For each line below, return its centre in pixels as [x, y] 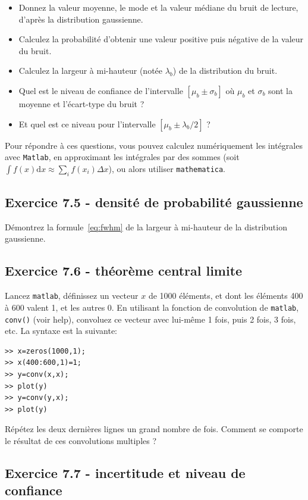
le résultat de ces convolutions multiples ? [81, 440]
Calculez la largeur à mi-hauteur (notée [91, 71]
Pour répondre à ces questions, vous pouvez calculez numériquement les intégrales [154, 145]
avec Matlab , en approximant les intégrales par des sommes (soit [122, 157]
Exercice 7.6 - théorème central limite [124, 271]
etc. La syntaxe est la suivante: [61, 331]
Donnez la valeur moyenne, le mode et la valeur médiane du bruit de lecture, [158, 7]
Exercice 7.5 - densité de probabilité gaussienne [154, 202]
